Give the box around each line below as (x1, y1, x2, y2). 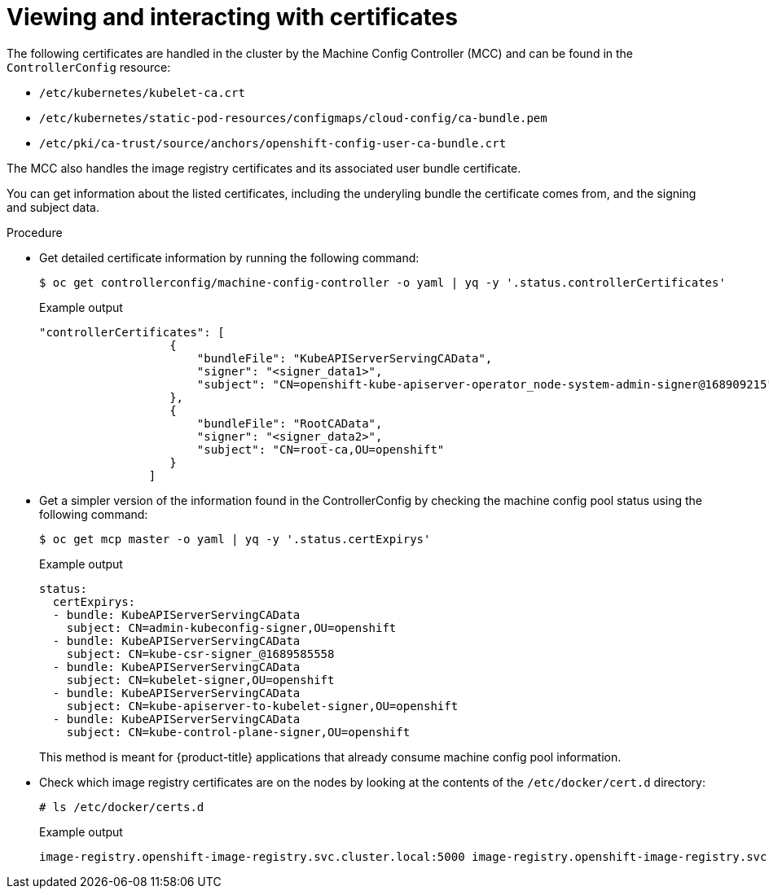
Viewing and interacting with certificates (7, 3, 458, 31)
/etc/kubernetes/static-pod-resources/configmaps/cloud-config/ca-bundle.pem (39, 111, 547, 125)
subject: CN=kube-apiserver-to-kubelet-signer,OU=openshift (66, 699, 459, 713)
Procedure (7, 225, 63, 239)
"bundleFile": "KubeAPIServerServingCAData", (196, 351, 493, 365)
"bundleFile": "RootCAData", (196, 416, 383, 430)
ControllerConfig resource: (7, 59, 171, 74)
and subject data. (7, 200, 99, 214)
